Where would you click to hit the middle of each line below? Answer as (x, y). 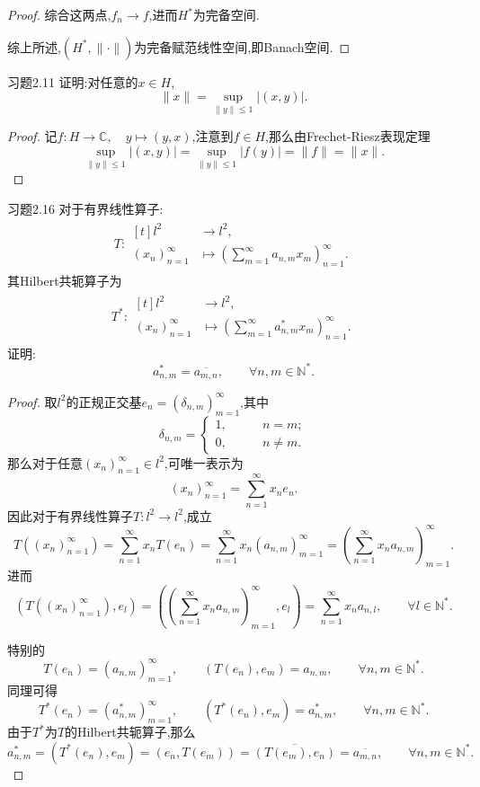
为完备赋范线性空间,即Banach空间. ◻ (242, 46)
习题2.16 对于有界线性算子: (85, 208)
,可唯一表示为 (204, 462)
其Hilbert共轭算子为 (65, 281)
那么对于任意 (45, 462)
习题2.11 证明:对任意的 (73, 81)
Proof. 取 (32, 401)
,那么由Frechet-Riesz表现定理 (348, 136)
